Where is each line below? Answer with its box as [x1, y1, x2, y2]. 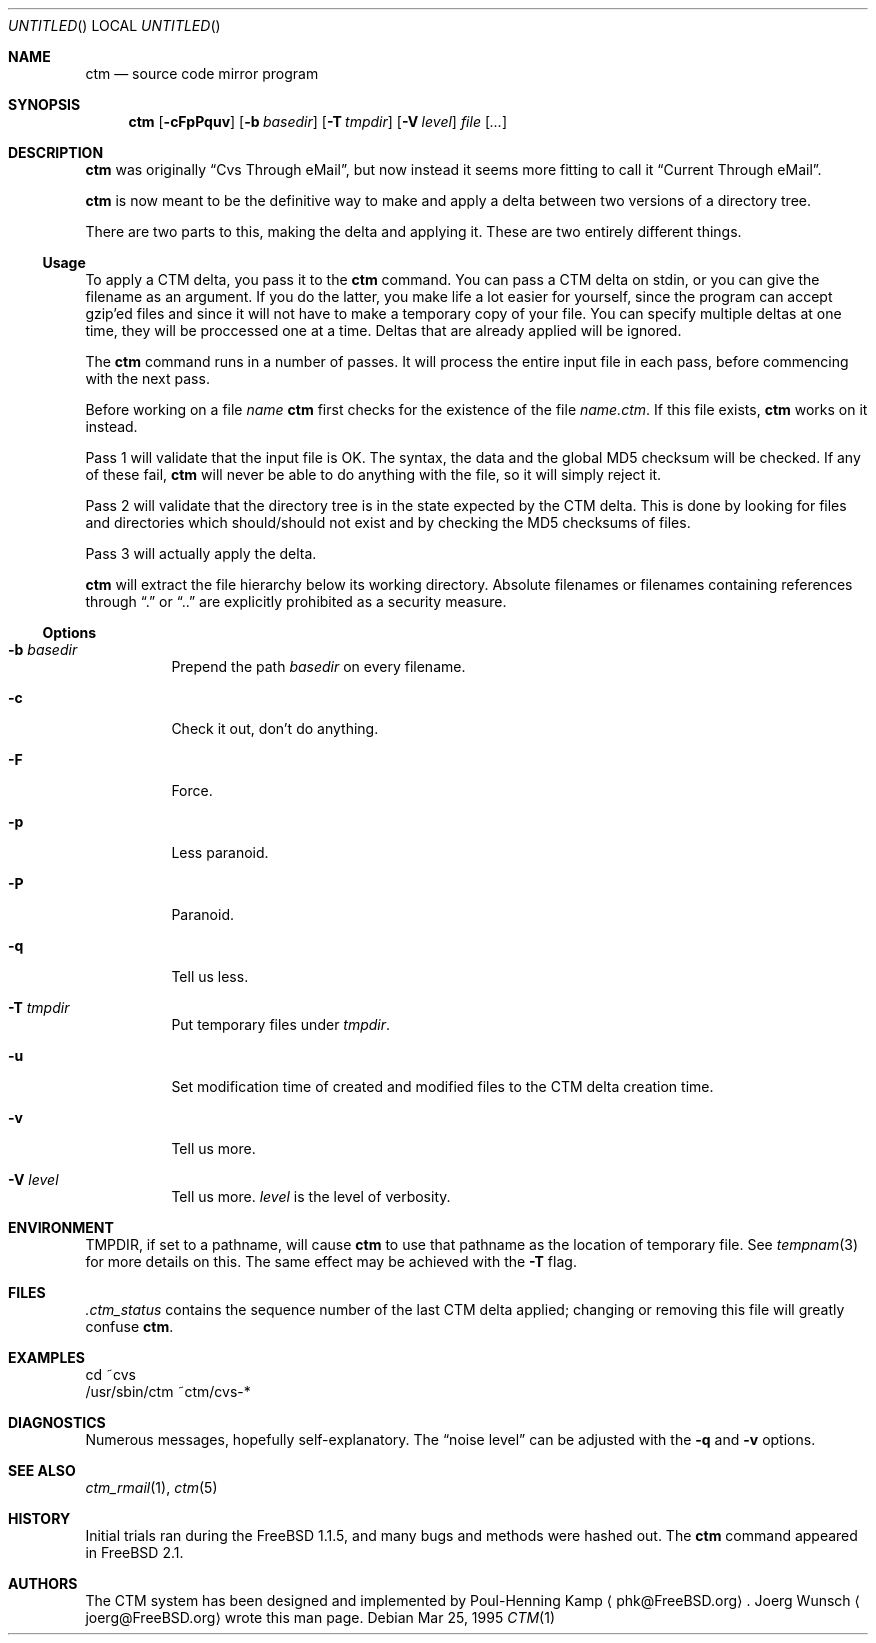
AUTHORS [8, 1575, 78, 1592]
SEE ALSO [8, 1462, 76, 1479]
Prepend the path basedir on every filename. [171, 658, 466, 675]
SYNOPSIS [8, 96, 81, 113]
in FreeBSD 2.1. [85, 1544, 184, 1561]
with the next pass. [85, 370, 210, 387]
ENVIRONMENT [8, 1219, 114, 1236]
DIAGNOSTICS [8, 1414, 106, 1431]
